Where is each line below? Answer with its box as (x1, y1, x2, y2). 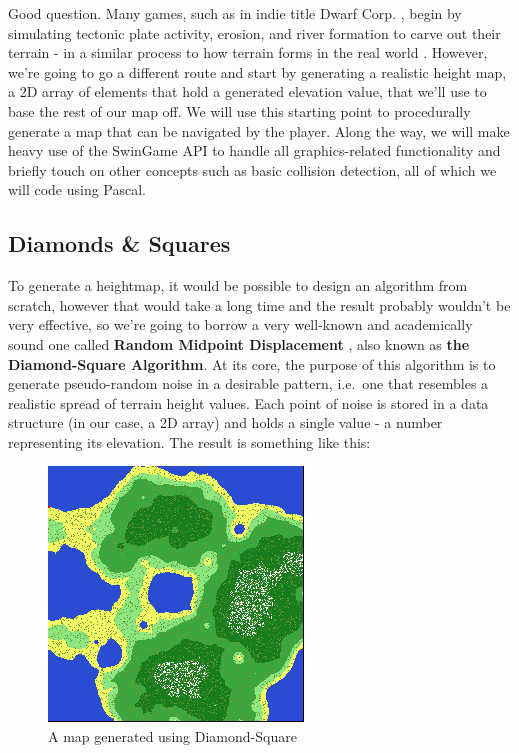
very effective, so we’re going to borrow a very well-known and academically (8, 314, 473, 335)
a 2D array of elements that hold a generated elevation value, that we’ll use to (8, 81, 487, 102)
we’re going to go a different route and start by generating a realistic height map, (8, 61, 507, 82)
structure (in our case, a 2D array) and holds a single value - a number (8, 412, 443, 433)
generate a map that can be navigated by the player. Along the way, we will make (8, 120, 510, 141)
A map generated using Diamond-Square (48, 726, 297, 747)
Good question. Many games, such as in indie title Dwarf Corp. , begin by (8, 3, 462, 23)
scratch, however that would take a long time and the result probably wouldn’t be (8, 294, 511, 315)
